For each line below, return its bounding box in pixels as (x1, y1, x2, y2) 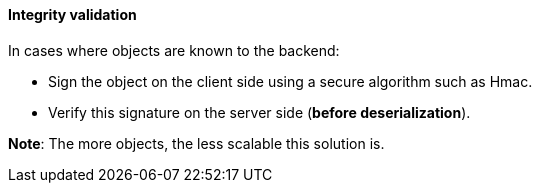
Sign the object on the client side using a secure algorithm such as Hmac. (48, 72, 533, 90)
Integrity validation (8, 6, 137, 23)
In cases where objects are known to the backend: (8, 41, 340, 59)
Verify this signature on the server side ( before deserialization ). (48, 103, 471, 121)
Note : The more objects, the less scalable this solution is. (8, 134, 385, 152)
